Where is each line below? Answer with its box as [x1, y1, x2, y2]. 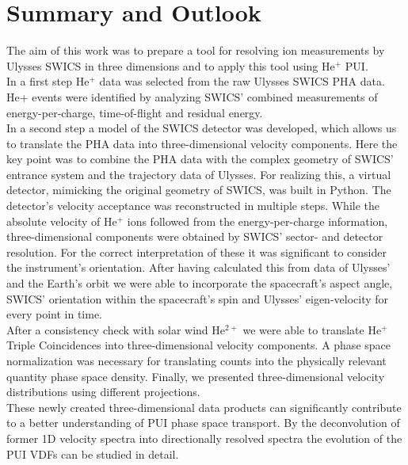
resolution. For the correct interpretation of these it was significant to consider [6, 243, 387, 260]
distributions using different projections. [6, 383, 200, 400]
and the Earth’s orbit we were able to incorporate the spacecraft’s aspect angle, [6, 275, 393, 292]
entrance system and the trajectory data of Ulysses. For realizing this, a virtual [6, 166, 391, 182]
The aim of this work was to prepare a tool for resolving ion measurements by [6, 42, 385, 59]
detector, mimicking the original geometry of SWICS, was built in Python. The [6, 181, 391, 198]
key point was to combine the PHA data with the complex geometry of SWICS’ [6, 151, 394, 167]
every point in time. [6, 306, 102, 322]
